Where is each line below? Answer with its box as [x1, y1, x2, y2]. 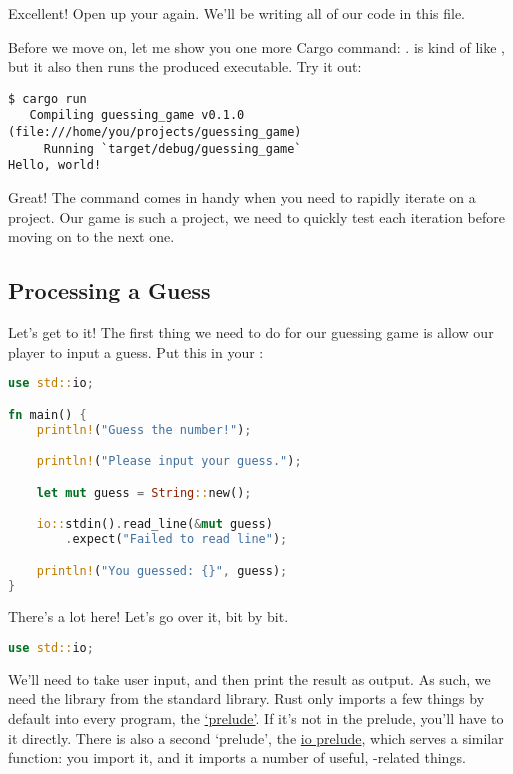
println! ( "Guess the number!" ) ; [36, 422, 252, 437]
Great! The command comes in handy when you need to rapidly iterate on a [8, 187, 476, 208]
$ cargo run [8, 91, 87, 106]
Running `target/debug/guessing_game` [43, 141, 302, 156]
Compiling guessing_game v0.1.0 [29, 108, 245, 123]
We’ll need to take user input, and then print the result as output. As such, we [8, 668, 491, 689]
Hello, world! [8, 158, 102, 173]
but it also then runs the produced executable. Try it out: [8, 56, 362, 77]
